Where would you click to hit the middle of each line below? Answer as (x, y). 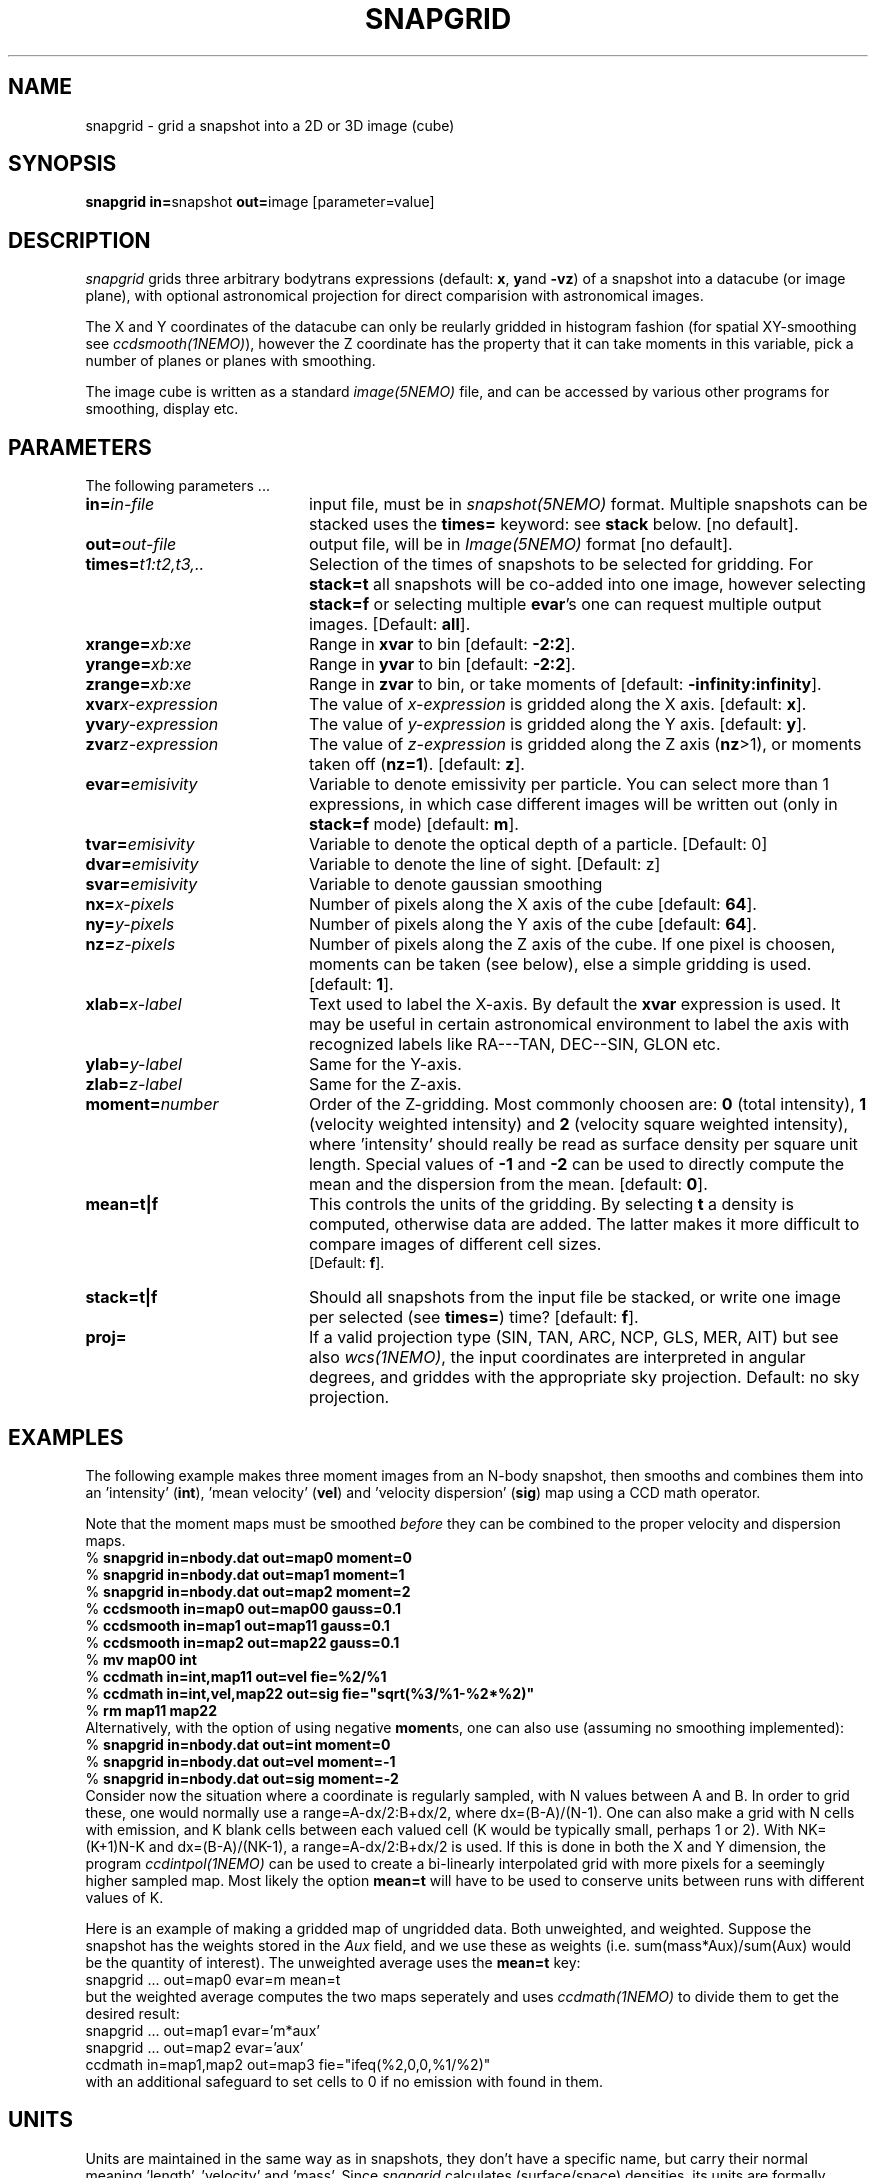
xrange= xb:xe (138, 644)
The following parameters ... (177, 486)
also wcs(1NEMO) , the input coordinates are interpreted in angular (557, 1357)
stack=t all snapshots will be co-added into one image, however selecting (587, 584)
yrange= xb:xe (138, 664)
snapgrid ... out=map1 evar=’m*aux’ (202, 2030)
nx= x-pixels (130, 904)
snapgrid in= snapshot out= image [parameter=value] (260, 202)
